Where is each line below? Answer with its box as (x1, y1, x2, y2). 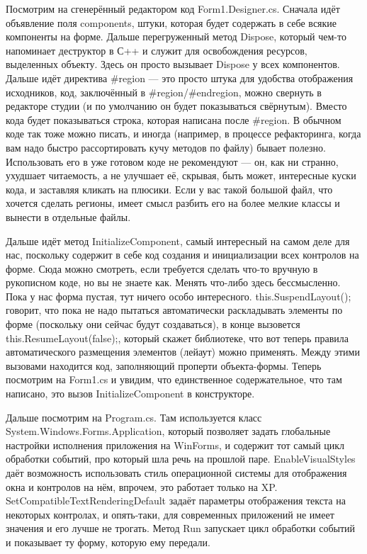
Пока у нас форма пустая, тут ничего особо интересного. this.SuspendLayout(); (6, 288, 351, 303)
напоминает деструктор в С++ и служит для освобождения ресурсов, (6, 43, 307, 57)
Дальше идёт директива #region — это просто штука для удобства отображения (6, 70, 354, 85)
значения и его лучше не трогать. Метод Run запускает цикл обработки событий (6, 521, 356, 536)
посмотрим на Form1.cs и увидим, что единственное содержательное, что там (6, 372, 342, 387)
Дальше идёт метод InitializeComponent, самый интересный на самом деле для (6, 233, 350, 248)
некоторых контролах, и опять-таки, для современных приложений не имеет (6, 507, 334, 521)
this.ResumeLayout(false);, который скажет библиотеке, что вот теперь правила (6, 330, 349, 345)
